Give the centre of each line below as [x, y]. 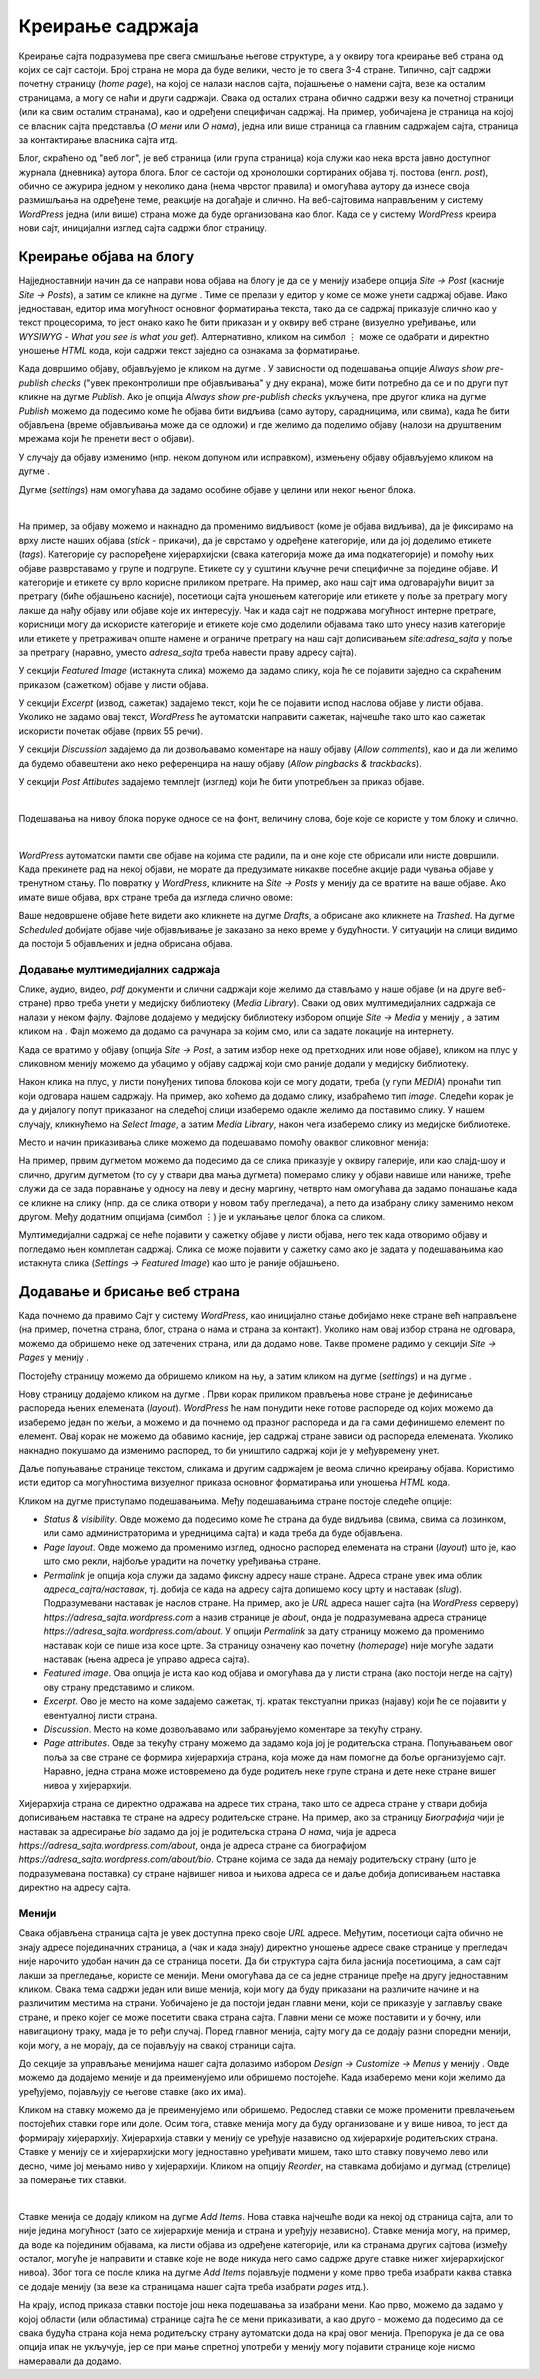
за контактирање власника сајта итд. [98, 139]
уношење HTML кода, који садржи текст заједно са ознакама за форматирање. [189, 351]
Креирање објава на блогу [106, 256]
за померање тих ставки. [72, 2180]
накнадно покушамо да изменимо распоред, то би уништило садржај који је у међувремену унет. [229, 1450]
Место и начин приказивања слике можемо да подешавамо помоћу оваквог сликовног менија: [223, 1142]
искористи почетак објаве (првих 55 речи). [111, 731]
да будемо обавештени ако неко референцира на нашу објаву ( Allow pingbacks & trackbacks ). [220, 763]
